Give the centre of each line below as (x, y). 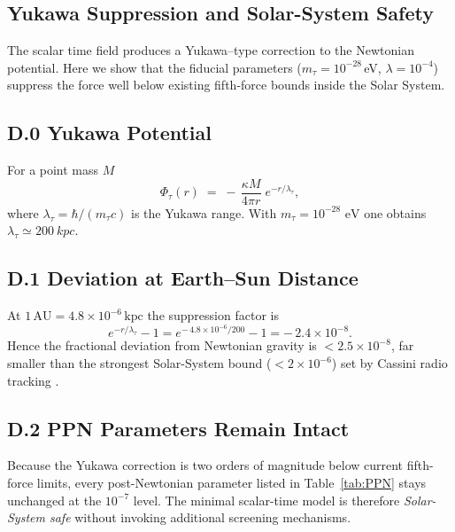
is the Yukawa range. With (204, 212)
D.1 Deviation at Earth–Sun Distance (183, 278)
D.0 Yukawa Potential (109, 133)
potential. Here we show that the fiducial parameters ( (154, 67)
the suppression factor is (213, 315)
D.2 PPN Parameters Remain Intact (178, 428)
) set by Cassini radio (389, 363)
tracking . (33, 380)
